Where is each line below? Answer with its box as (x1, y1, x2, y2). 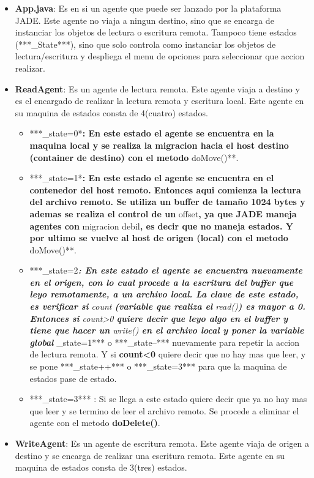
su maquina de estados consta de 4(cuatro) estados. (15, 106, 208, 119)
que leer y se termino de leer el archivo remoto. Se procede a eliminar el (29, 404, 299, 417)
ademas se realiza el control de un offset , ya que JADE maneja (29, 207, 297, 220)
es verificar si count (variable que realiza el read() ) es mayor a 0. (29, 300, 306, 313)
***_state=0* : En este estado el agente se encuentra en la (29, 127, 274, 140)
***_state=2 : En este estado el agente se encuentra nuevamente (29, 264, 302, 277)
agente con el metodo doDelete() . (29, 416, 160, 429)
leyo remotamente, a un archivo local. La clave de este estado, (29, 288, 299, 301)
